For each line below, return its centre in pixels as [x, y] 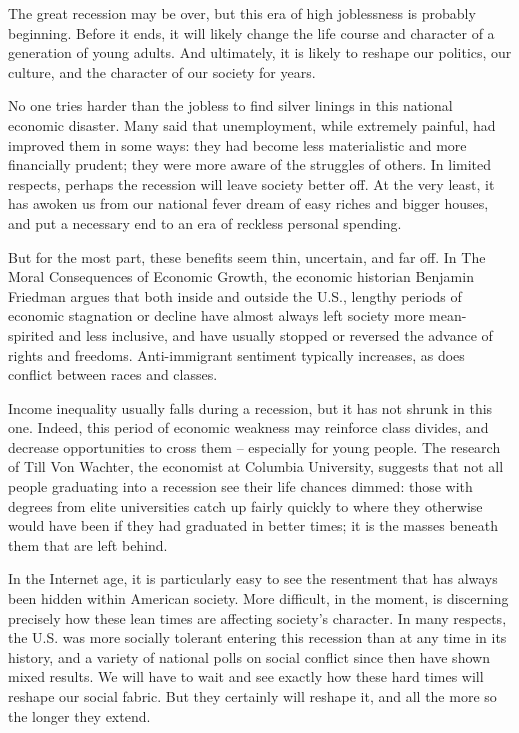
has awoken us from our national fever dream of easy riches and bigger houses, [248, 203]
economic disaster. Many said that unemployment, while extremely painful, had [252, 124]
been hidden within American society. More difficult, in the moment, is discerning [258, 598]
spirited [31, 334]
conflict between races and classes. [113, 374]
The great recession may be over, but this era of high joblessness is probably [242, 13]
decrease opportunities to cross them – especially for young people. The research [254, 446]
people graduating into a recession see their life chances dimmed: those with [240, 486]
